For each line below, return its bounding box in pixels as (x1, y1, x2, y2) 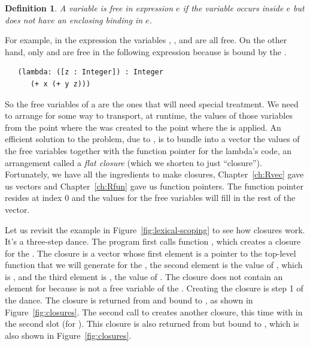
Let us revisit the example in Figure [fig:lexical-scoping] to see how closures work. (5, 223, 305, 236)
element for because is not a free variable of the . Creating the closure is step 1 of (5, 282, 303, 294)
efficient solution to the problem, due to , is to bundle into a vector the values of (5, 133, 300, 145)
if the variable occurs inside (183, 2, 284, 14)
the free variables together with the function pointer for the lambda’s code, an (5, 144, 292, 157)
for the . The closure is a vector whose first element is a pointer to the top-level (5, 246, 296, 259)
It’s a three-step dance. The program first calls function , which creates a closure (5, 235, 301, 248)
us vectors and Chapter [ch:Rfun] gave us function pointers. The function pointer (5, 179, 303, 192)
